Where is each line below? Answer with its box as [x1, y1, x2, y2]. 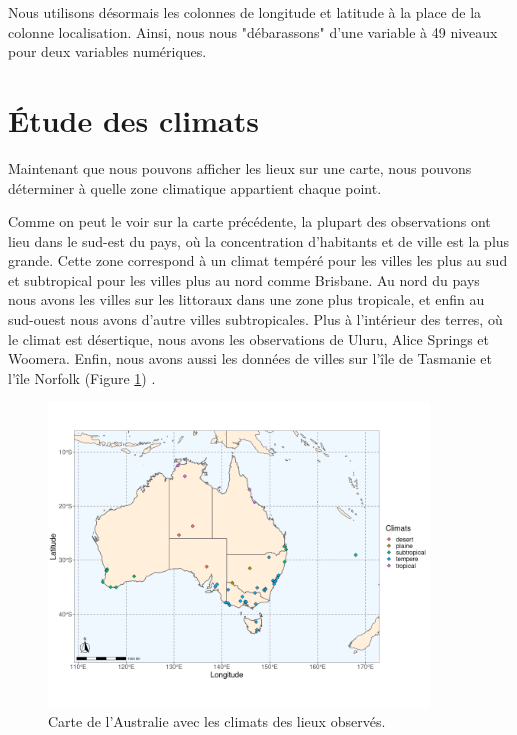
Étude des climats [8, 99, 259, 140]
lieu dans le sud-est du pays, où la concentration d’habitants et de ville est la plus [8, 230, 510, 251]
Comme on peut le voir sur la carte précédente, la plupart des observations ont [8, 211, 491, 232]
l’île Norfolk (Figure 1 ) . [8, 367, 156, 388]
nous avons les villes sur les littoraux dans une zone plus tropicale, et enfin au [8, 289, 485, 310]
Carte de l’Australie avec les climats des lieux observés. [48, 711, 386, 732]
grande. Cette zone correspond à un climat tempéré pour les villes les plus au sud [8, 250, 508, 271]
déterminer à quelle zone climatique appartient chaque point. [8, 177, 382, 198]
